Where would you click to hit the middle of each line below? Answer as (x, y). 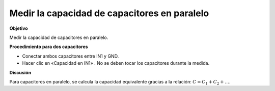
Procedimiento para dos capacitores (49, 47)
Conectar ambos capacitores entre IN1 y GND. (71, 56)
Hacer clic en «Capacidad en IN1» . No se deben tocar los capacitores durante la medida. (116, 63)
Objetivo (19, 28)
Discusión (20, 72)
